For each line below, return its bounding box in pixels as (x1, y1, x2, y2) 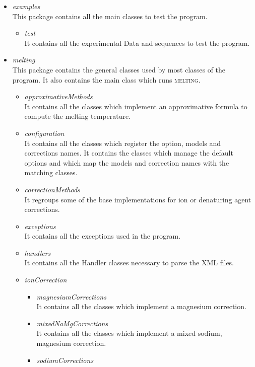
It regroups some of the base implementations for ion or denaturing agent (24, 194, 251, 204)
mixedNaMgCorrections (36, 318, 108, 328)
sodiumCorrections (36, 354, 94, 365)
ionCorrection (24, 274, 67, 285)
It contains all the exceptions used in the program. (24, 231, 181, 241)
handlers (24, 247, 51, 258)
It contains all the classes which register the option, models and (24, 137, 221, 148)
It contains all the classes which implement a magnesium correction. (36, 301, 246, 312)
